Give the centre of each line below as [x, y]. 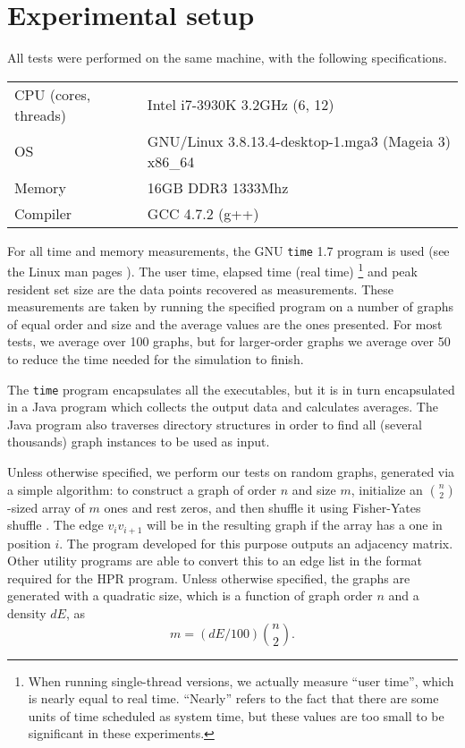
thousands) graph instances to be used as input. [139, 442]
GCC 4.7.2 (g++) [203, 213]
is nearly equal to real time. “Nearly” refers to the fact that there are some [233, 698]
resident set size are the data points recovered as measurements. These [200, 289]
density [27, 613]
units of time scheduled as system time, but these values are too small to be [236, 715]
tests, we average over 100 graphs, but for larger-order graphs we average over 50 [229, 341]
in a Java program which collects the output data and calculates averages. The [223, 407]
